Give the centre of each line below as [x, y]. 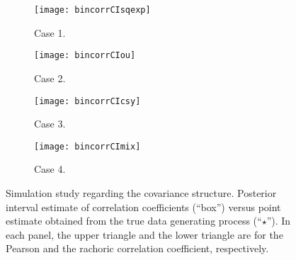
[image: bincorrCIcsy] [87, 101]
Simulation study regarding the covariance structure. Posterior [141, 193]
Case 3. [50, 124]
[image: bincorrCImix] [87, 146]
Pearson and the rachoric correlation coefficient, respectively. [137, 248]
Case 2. [50, 78]
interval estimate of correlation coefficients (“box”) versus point [143, 207]
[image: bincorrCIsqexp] [92, 10]
